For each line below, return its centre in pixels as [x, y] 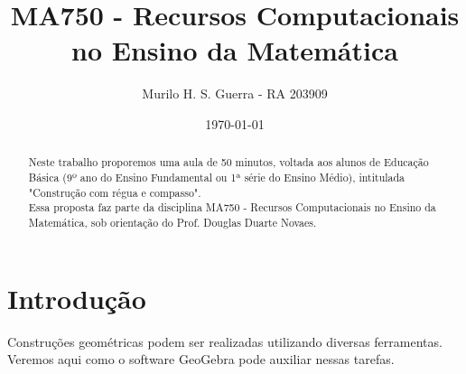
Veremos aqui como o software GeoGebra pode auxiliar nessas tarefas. [201, 359]
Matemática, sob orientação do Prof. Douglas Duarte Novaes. [172, 222]
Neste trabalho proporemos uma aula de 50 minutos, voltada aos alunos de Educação [228, 162]
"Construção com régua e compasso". [115, 192]
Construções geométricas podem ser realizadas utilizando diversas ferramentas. [225, 341]
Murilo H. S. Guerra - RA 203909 [235, 93]
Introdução [77, 298]
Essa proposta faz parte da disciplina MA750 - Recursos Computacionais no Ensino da [232, 207]
